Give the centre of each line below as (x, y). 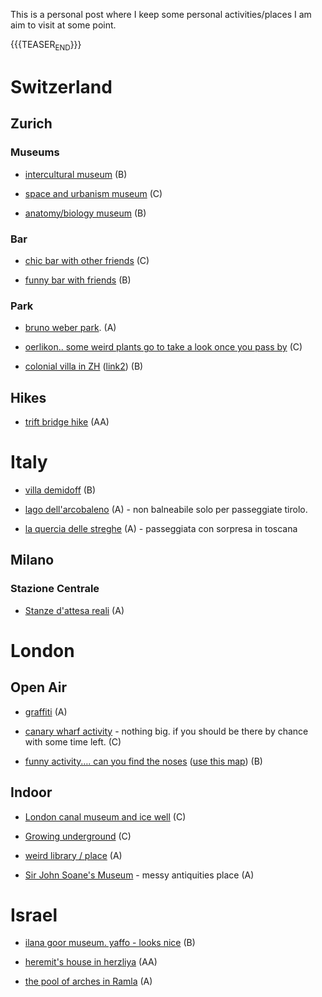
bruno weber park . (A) (70, 328)
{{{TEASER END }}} (46, 46)
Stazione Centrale (55, 589)
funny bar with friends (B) (78, 280)
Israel (34, 915)
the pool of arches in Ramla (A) (88, 981)
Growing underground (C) (78, 836)
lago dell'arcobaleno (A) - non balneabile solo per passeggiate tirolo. (166, 510)
